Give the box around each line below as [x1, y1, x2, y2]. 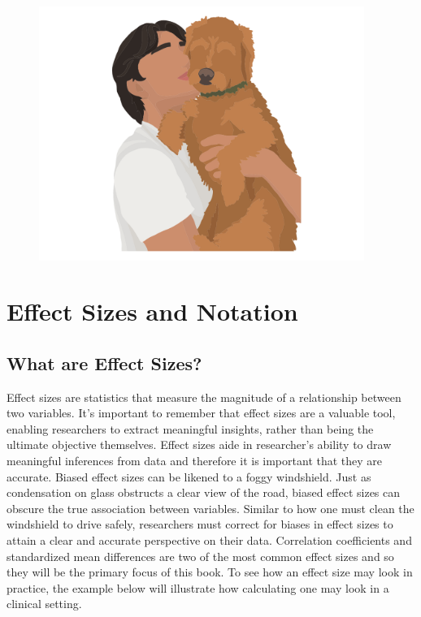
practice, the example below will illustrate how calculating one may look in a [7, 579, 389, 596]
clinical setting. [7, 595, 82, 612]
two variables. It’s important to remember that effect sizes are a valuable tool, [7, 404, 396, 421]
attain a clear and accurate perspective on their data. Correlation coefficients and [7, 532, 412, 549]
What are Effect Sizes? [7, 350, 202, 375]
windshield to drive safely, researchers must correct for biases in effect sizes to [7, 516, 393, 533]
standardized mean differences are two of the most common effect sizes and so [7, 547, 394, 564]
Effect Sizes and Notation [7, 295, 298, 328]
